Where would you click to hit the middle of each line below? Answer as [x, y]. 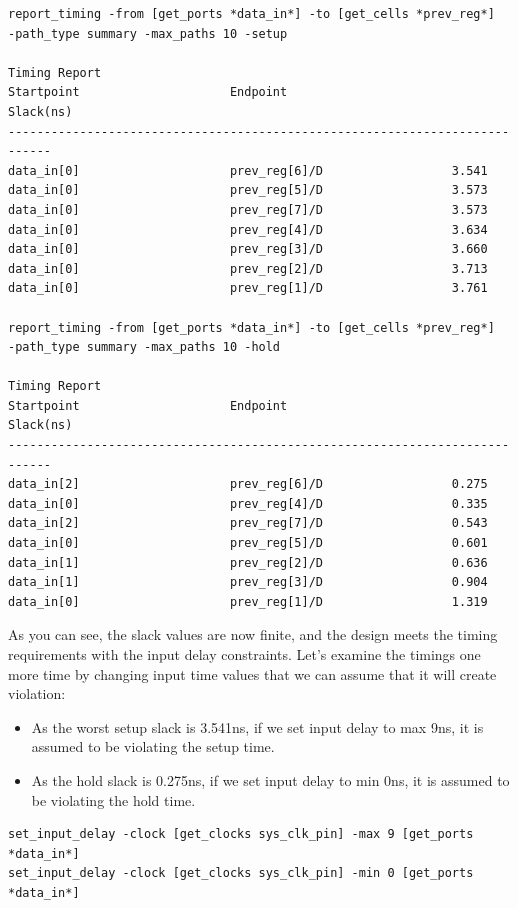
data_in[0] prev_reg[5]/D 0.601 [248, 543]
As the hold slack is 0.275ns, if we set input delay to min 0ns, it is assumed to [270, 779]
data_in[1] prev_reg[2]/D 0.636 [248, 562]
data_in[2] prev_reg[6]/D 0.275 [248, 484]
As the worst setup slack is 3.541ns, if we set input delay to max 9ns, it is [257, 726]
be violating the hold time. [113, 799]
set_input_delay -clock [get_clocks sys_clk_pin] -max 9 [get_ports [241, 834]
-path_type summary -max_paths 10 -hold [144, 347]
